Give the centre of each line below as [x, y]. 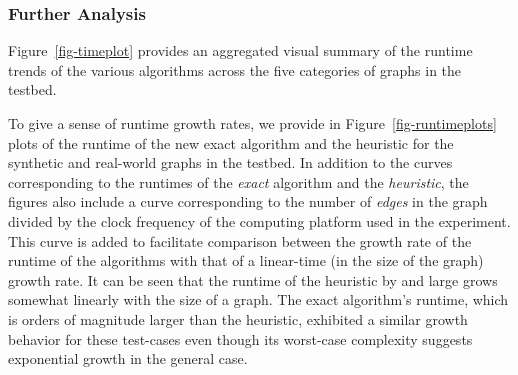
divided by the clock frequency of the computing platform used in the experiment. [259, 220]
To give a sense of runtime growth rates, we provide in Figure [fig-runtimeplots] [252, 123]
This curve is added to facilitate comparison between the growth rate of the [240, 240]
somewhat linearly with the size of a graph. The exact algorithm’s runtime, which [258, 299]
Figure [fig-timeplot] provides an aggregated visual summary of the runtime [240, 50]
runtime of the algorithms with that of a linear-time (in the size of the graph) [246, 260]
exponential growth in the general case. [128, 358]
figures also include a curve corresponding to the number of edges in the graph [248, 201]
